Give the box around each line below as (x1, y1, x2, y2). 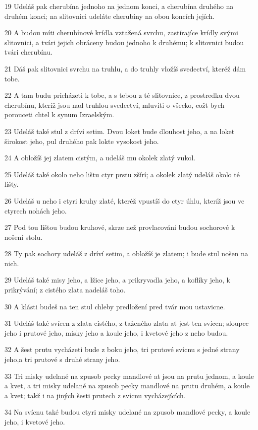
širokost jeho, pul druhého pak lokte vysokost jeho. (4, 136, 159, 146)
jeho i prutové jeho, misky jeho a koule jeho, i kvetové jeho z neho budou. (4, 327, 228, 338)
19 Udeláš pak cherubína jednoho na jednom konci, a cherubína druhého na (4, 1, 234, 11)
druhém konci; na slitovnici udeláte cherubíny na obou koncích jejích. (4, 10, 215, 21)
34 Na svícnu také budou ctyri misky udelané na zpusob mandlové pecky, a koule (4, 407, 251, 417)
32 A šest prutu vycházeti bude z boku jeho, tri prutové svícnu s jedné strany (4, 344, 240, 355)
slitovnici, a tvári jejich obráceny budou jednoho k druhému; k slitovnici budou (4, 37, 244, 47)
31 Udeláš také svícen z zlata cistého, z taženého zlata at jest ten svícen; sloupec (4, 318, 249, 328)
